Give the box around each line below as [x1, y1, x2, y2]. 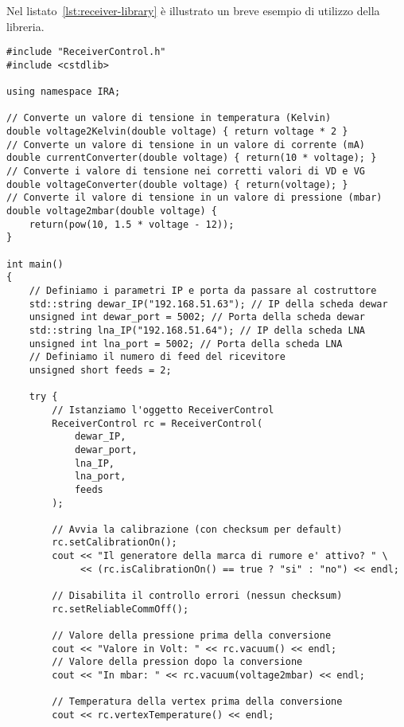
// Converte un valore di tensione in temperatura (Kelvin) [6, 112, 332, 124]
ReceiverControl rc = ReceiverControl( [52, 417, 263, 429]
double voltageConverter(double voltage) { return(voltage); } [6, 178, 348, 190]
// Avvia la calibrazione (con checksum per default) [52, 523, 343, 535]
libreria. [6, 18, 45, 34]
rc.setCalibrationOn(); [52, 537, 177, 549]
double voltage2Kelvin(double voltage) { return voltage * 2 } [6, 126, 348, 138]
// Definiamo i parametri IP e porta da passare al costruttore [29, 285, 377, 296]
